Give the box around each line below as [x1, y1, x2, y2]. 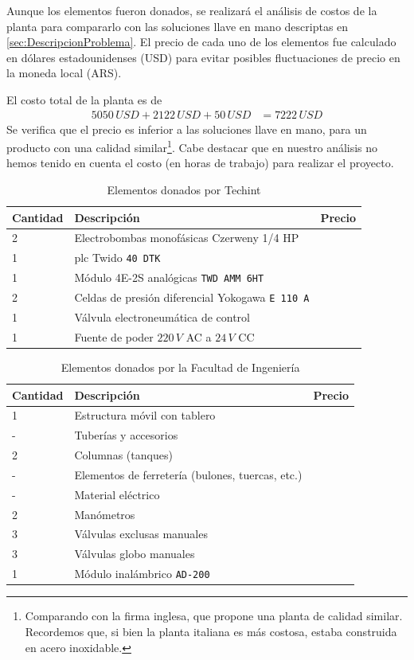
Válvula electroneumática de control [74, 309, 250, 326]
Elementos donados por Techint [107, 182, 261, 198]
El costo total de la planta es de [6, 91, 162, 107]
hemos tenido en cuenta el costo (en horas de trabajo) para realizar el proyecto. [6, 154, 394, 171]
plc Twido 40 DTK [74, 249, 161, 266]
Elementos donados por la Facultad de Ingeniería [61, 358, 300, 375]
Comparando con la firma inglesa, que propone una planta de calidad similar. [25, 607, 403, 624]
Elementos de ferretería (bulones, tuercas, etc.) [74, 466, 303, 482]
